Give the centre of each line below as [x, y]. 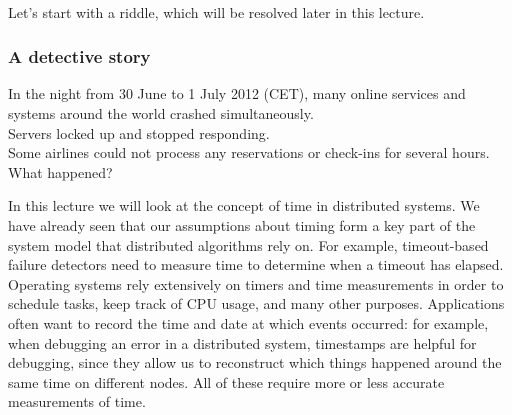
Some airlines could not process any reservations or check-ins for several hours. [249, 152]
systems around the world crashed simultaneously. [161, 113]
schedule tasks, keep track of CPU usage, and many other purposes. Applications [256, 303]
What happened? [60, 171]
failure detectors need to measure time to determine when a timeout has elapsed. [256, 264]
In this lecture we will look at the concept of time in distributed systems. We [244, 205]
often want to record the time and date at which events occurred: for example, [248, 322]
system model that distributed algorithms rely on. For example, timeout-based [248, 244]
